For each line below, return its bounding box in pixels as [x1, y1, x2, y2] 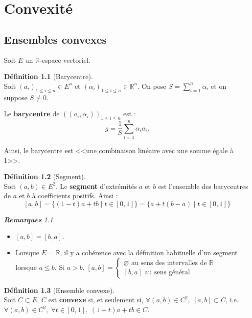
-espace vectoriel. [40, 54, 91, 65]
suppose [4, 92, 27, 102]
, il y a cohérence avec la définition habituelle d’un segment [60, 247, 238, 258]
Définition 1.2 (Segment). [4, 171, 86, 182]
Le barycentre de [4, 108, 60, 119]
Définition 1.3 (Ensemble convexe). [4, 285, 115, 295]
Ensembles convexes [4, 31, 107, 47]
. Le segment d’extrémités [56, 181, 137, 191]
